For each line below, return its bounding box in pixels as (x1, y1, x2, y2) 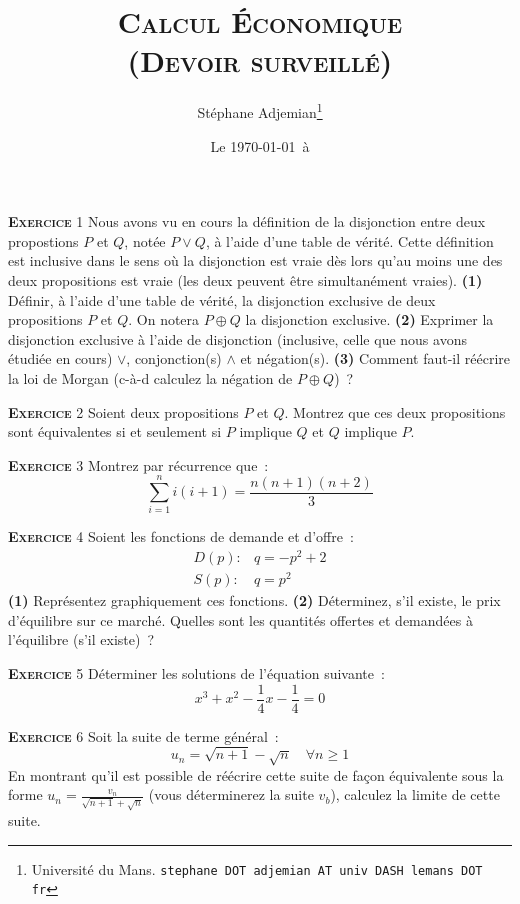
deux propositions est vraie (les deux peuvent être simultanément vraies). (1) (8, 269, 483, 290)
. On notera (128, 309, 200, 330)
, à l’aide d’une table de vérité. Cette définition (205, 230, 494, 251)
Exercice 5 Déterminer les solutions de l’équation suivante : (8, 663, 385, 683)
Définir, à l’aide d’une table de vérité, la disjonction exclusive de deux (8, 289, 436, 310)
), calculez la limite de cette (330, 784, 500, 805)
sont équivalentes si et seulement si (8, 421, 222, 442)
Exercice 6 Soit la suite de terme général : (8, 725, 279, 746)
